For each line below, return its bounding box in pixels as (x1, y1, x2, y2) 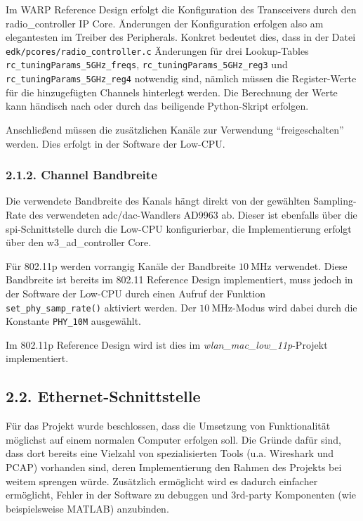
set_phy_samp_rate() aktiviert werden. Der (6, 300, 197, 314)
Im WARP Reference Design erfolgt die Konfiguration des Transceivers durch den (6, 2, 357, 16)
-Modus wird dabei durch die (232, 300, 357, 314)
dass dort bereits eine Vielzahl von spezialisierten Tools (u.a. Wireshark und (6, 446, 334, 461)
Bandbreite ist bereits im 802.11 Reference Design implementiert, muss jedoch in (6, 272, 353, 287)
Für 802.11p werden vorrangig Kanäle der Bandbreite (6, 258, 236, 273)
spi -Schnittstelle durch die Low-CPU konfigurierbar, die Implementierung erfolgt (6, 221, 352, 236)
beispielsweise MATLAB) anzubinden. (6, 501, 169, 515)
